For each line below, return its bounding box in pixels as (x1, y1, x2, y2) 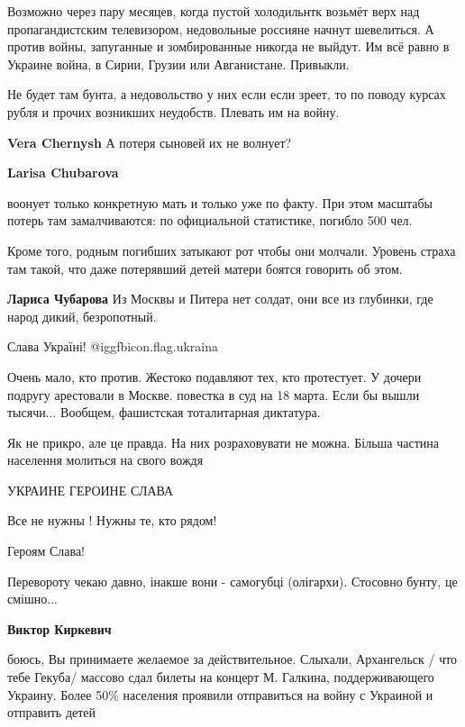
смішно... (7, 589, 58, 608)
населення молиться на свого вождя (7, 450, 204, 469)
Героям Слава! (7, 541, 86, 560)
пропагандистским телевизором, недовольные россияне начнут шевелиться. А (7, 19, 434, 38)
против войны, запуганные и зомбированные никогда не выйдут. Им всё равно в (7, 37, 450, 56)
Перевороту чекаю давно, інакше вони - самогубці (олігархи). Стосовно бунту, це (7, 571, 458, 590)
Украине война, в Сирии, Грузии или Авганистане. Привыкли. (7, 54, 350, 73)
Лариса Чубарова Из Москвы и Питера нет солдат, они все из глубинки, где (7, 289, 433, 308)
